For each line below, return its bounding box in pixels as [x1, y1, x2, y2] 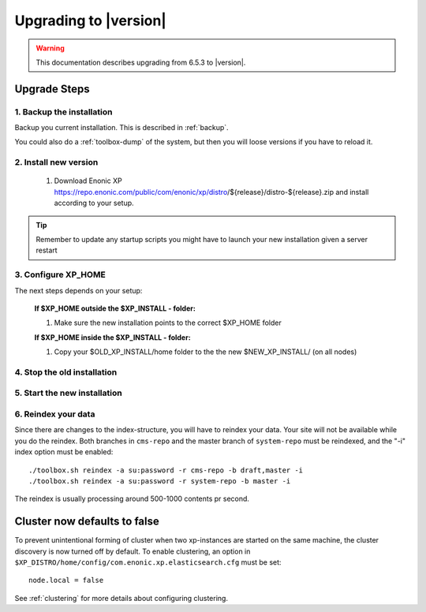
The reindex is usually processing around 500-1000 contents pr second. [14, 494, 250, 504]
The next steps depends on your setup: [14, 285, 143, 295]
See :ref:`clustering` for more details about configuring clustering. [14, 593, 229, 603]
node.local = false [28, 576, 104, 585]
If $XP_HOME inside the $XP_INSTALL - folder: [34, 332, 191, 342]
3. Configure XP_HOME [14, 269, 106, 280]
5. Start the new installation [14, 387, 122, 398]
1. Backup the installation [14, 106, 113, 118]
